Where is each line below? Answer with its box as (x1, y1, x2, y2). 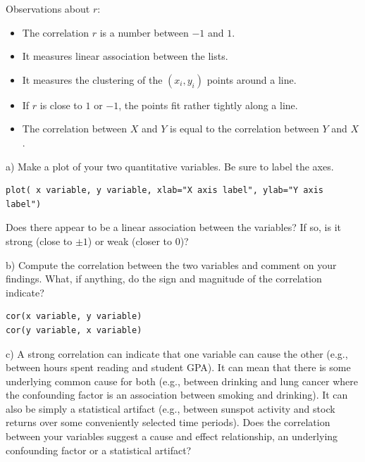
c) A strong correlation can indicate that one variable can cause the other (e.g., (6, 346, 348, 361)
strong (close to (6, 233, 73, 248)
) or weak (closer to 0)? (87, 233, 189, 248)
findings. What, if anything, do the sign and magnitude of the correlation (6, 271, 322, 286)
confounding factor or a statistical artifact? (6, 442, 192, 457)
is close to (39, 97, 82, 112)
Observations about (6, 1, 90, 15)
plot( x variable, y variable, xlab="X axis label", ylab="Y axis (6, 185, 324, 196)
